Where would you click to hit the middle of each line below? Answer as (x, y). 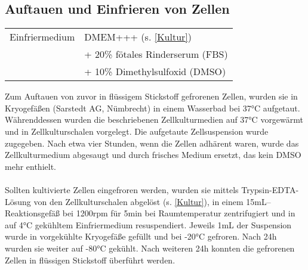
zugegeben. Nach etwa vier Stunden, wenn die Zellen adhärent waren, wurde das (152, 143)
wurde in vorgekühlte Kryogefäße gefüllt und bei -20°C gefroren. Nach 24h (141, 236)
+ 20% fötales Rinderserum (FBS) (156, 54)
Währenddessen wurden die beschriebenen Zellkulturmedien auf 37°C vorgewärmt (154, 120)
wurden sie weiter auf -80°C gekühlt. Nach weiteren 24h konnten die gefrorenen (150, 248)
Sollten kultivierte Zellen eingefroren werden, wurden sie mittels (122, 189)
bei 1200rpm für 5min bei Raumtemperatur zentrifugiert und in (179, 213)
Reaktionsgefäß (33, 213)
